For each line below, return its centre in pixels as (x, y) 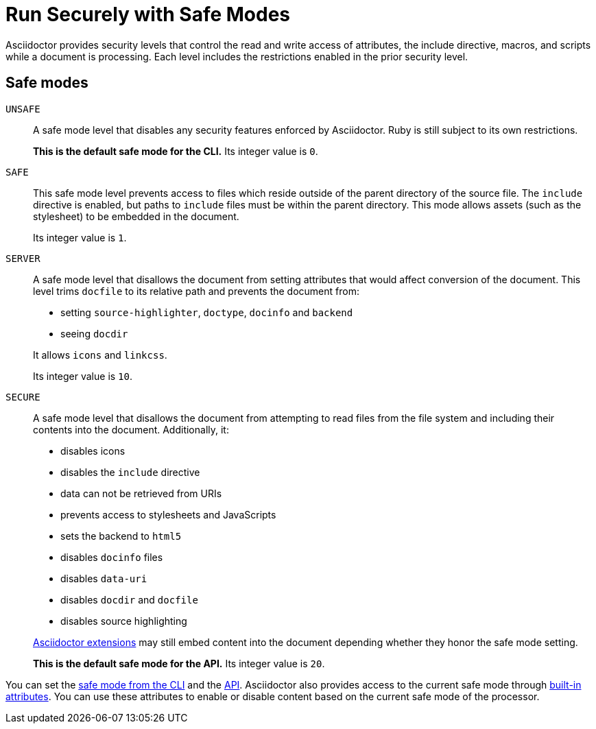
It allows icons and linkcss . (100, 355)
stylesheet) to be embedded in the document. (136, 216)
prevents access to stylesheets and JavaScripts (168, 514)
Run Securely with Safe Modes (148, 14)
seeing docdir (94, 333)
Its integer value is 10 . (83, 376)
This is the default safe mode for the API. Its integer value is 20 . (179, 663)
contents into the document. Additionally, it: (131, 429)
